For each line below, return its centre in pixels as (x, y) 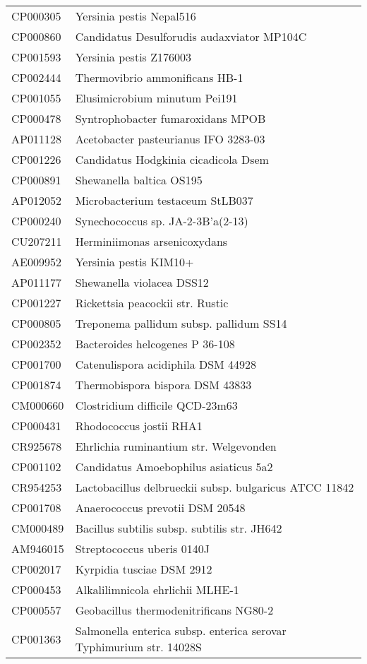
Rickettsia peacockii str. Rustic (152, 303)
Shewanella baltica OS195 (139, 180)
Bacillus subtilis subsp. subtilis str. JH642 (179, 528)
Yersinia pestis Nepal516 (136, 16)
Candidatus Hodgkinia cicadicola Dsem (172, 159)
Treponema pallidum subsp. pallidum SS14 (181, 323)
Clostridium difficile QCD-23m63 (156, 405)
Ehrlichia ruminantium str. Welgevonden (176, 446)
